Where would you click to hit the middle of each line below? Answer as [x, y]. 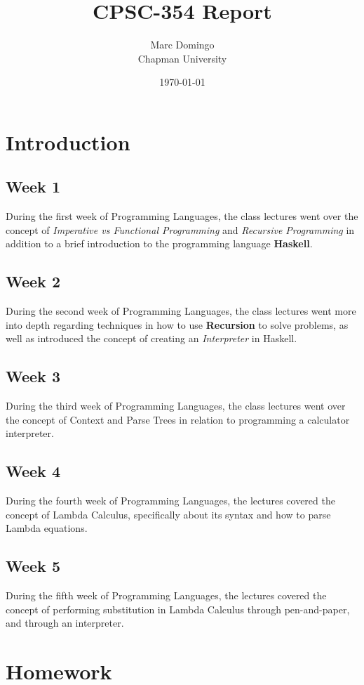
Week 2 [33, 281]
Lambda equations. [47, 528]
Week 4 [33, 471]
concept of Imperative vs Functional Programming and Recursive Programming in [180, 229]
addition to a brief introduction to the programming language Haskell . [159, 243]
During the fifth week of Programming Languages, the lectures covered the [166, 595]
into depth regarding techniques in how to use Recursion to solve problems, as [177, 324]
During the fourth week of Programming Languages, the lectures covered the [170, 501]
